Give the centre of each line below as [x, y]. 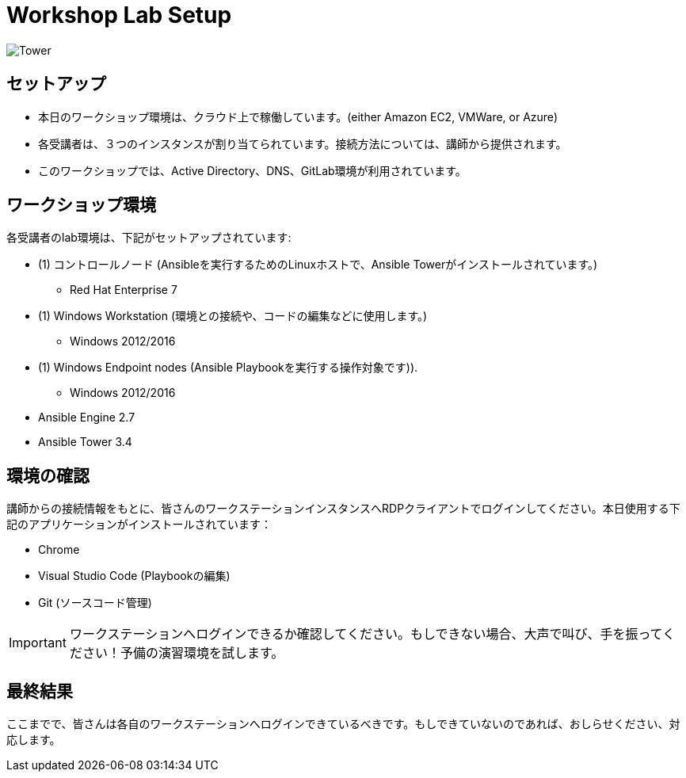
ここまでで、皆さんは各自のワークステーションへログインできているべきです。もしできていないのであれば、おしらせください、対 [343, 724]
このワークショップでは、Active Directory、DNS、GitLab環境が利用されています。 [252, 170]
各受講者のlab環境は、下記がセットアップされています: [149, 238]
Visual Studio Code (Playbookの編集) [134, 576]
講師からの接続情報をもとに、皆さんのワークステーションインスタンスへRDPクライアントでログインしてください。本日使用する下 [343, 509]
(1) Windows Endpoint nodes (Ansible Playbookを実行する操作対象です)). [228, 368]
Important [38, 643]
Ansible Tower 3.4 [85, 442]
